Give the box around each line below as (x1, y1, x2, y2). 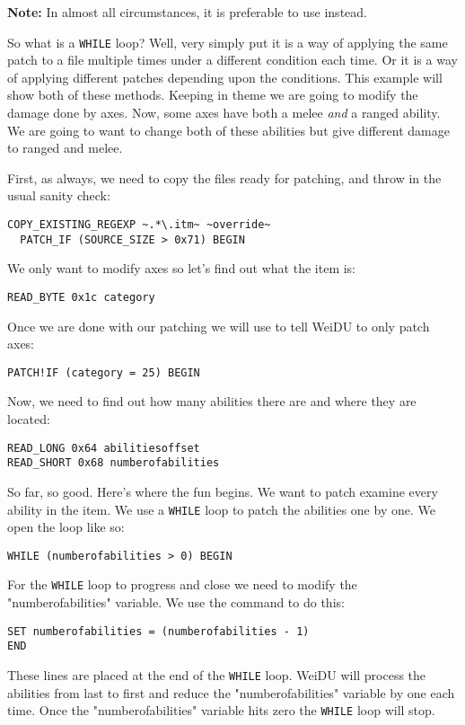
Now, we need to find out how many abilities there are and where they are (7, 392, 417, 411)
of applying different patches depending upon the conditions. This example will (7, 67, 443, 86)
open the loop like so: (7, 517, 125, 536)
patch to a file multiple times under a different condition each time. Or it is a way (7, 50, 458, 69)
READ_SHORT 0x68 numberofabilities (7, 456, 220, 470)
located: (7, 410, 50, 428)
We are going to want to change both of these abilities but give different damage (7, 120, 450, 139)
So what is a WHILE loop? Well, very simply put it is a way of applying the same (7, 32, 448, 51)
